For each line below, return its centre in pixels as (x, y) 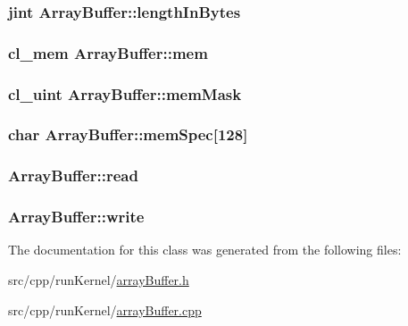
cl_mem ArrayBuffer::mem (108, 52)
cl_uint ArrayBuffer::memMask (125, 93)
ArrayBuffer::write (76, 217)
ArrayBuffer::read (73, 176)
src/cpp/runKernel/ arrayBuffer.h (99, 280)
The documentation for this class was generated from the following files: (205, 250)
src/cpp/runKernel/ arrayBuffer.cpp (105, 309)
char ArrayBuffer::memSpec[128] (128, 134)
